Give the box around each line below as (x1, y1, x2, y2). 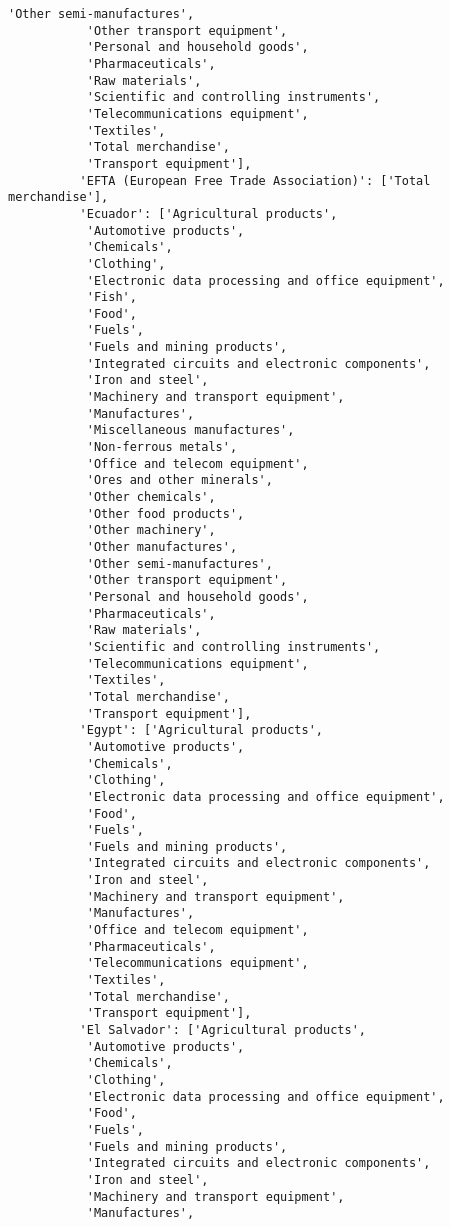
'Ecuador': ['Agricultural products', (79, 206, 338, 221)
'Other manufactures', (86, 540, 238, 554)
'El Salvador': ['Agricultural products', (79, 1023, 366, 1038)
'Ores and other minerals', (86, 473, 273, 488)
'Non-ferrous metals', (86, 440, 238, 455)
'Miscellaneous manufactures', (86, 423, 295, 438)
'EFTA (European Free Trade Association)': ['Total (79, 173, 431, 188)
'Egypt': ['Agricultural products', (79, 723, 323, 738)
